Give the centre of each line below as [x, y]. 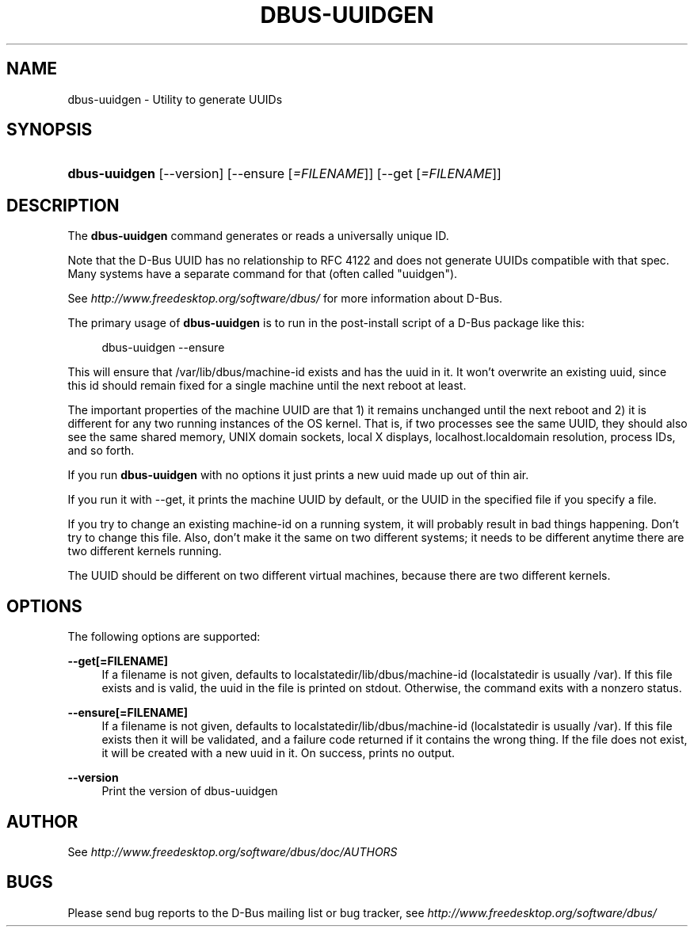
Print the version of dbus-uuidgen [190, 791]
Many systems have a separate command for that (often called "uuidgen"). [263, 274]
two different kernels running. [145, 551]
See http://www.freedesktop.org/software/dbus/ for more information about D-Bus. [285, 299]
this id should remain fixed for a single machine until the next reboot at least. [267, 386]
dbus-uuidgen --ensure [163, 348]
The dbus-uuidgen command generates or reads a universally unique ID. [258, 236]
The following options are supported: [164, 637]
